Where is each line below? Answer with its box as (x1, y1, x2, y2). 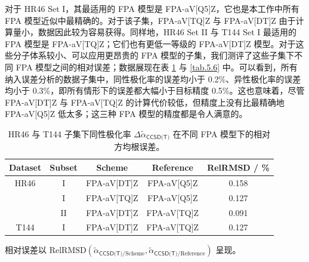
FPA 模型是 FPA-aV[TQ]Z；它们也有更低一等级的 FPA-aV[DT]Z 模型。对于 (5, 37, 296, 50)
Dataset (9, 161, 42, 173)
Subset (50, 161, 78, 173)
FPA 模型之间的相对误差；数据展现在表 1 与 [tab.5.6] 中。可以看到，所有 (16, 60, 298, 73)
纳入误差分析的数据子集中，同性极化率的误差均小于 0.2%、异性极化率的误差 (5, 72, 301, 85)
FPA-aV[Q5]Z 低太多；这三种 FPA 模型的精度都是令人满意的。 (5, 107, 248, 120)
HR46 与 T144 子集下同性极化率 (8, 127, 131, 140)
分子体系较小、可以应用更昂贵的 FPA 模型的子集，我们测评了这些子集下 (13, 49, 295, 61)
